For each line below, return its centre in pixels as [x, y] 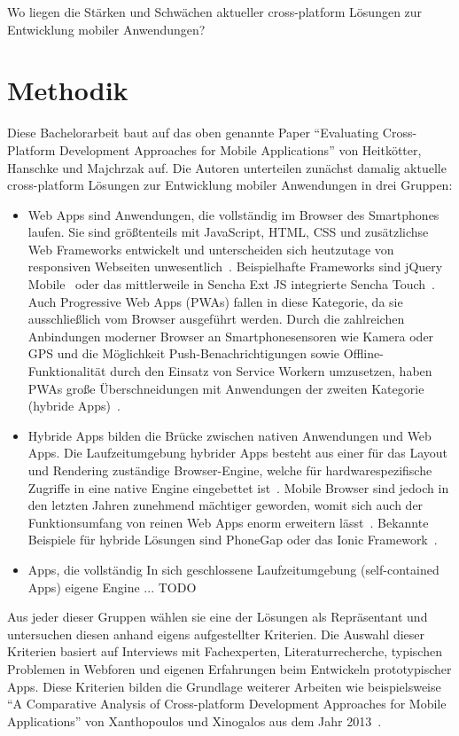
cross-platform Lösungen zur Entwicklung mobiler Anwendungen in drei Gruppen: [230, 185]
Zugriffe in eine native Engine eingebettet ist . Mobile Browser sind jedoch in [238, 487]
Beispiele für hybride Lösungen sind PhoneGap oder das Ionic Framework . [233, 540]
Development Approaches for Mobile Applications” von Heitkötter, [240, 149]
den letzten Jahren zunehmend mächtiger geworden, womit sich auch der [226, 505]
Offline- [363, 353]
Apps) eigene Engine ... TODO [112, 587]
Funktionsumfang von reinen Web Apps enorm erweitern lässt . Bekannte [228, 522]
